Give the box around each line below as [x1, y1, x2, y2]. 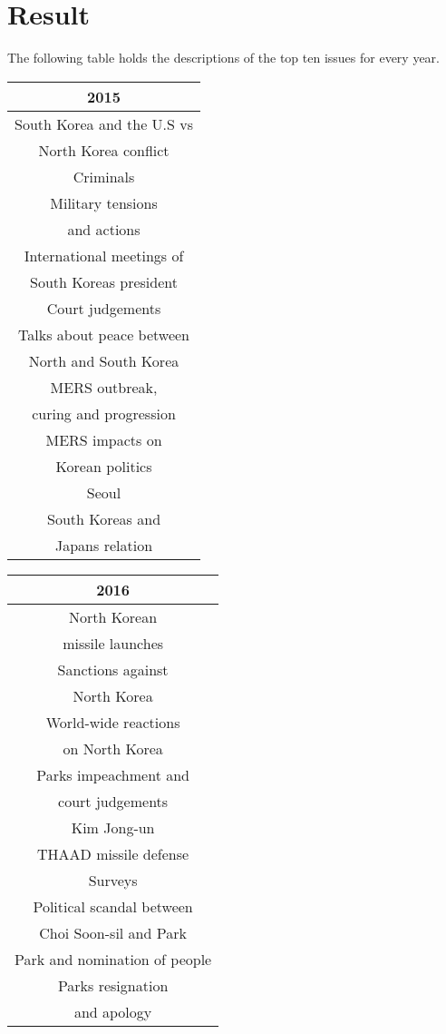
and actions [67, 218, 141, 240]
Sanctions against [57, 658, 169, 680]
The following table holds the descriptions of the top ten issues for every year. [7, 48, 440, 67]
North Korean [69, 606, 158, 627]
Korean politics [55, 455, 152, 477]
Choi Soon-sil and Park [39, 921, 187, 943]
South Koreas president [30, 271, 178, 292]
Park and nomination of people [15, 948, 212, 970]
